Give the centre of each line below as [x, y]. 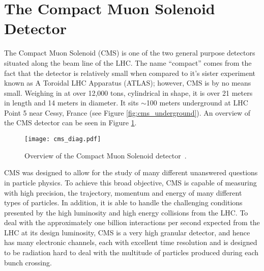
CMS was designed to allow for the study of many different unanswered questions [131, 172]
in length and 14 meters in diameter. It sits [71, 103]
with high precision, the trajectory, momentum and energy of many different [123, 192]
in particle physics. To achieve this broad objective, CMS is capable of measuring [130, 182]
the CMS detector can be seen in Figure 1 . [70, 123]
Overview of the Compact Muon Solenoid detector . [106, 155]
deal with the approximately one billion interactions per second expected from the [132, 222]
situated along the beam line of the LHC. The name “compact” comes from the [128, 62]
